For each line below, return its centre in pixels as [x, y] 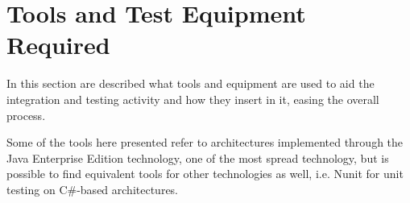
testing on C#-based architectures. [93, 189]
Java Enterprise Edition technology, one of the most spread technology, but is [198, 157]
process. [26, 115]
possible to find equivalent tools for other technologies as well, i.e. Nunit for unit [205, 174]
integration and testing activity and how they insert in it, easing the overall [193, 99]
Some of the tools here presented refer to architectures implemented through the [205, 142]
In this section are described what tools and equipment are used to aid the [191, 83]
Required [58, 45]
